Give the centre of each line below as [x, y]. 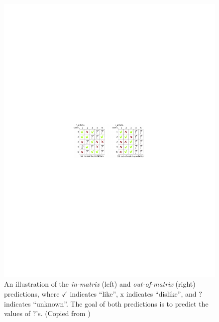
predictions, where [32, 294]
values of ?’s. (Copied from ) [47, 313]
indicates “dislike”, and [161, 294]
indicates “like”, [94, 294]
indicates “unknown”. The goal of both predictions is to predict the [106, 303]
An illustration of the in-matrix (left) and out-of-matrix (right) [100, 284]
